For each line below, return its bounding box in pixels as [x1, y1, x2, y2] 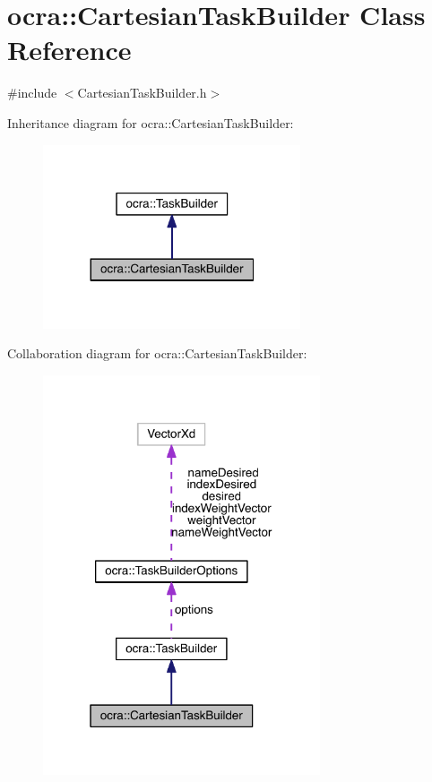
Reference [7, 31, 132, 68]
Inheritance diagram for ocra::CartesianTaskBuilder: [7, 113, 294, 132]
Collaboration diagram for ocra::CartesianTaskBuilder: [7, 344, 307, 363]
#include [7, 83, 57, 102]
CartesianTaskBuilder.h [77, 83, 207, 102]
